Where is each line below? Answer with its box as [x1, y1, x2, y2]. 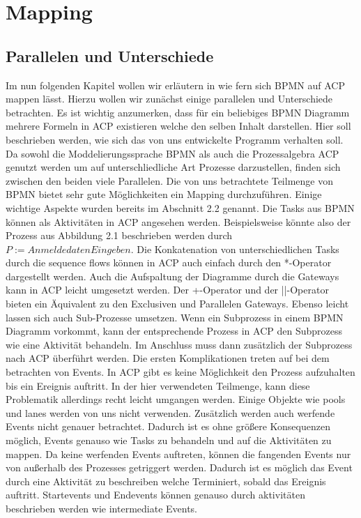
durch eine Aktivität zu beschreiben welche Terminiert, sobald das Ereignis [6, 473, 326, 488]
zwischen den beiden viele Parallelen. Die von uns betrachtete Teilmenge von [6, 173, 333, 188]
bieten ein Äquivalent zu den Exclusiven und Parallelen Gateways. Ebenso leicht [6, 296, 349, 311]
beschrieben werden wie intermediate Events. [6, 501, 198, 515]
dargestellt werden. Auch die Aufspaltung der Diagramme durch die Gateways [6, 268, 339, 283]
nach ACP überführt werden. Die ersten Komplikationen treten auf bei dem [6, 351, 330, 365]
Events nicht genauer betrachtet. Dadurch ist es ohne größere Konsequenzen [6, 419, 330, 434]
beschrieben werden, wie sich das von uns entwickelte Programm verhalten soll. [6, 132, 344, 146]
